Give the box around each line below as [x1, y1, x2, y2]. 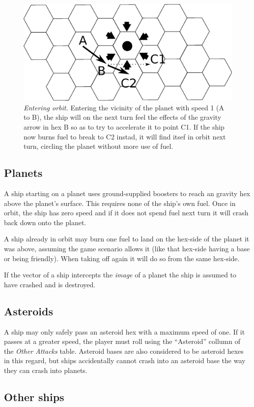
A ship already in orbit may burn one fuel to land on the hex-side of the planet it [4, 234, 250, 244]
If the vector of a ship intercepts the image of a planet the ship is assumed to [4, 270, 237, 280]
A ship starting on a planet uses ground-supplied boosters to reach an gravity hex [4, 188, 251, 199]
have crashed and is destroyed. [4, 279, 96, 289]
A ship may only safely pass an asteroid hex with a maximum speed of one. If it [4, 326, 245, 337]
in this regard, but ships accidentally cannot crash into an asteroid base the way [4, 355, 246, 366]
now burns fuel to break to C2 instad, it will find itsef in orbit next [24, 131, 226, 141]
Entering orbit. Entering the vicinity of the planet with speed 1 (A [24, 102, 225, 112]
